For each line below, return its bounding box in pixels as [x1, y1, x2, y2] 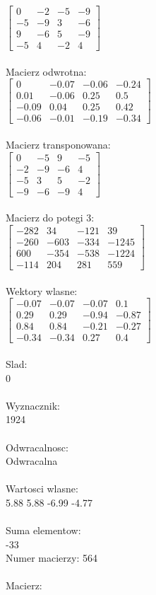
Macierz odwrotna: [6, 64, 87, 79]
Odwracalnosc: [6, 439, 68, 454]
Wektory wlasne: [6, 283, 78, 298]
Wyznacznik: [6, 398, 61, 412]
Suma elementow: [6, 523, 81, 538]
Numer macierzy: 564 [6, 550, 97, 565]
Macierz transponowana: [6, 137, 111, 152]
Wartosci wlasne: [6, 481, 78, 496]
